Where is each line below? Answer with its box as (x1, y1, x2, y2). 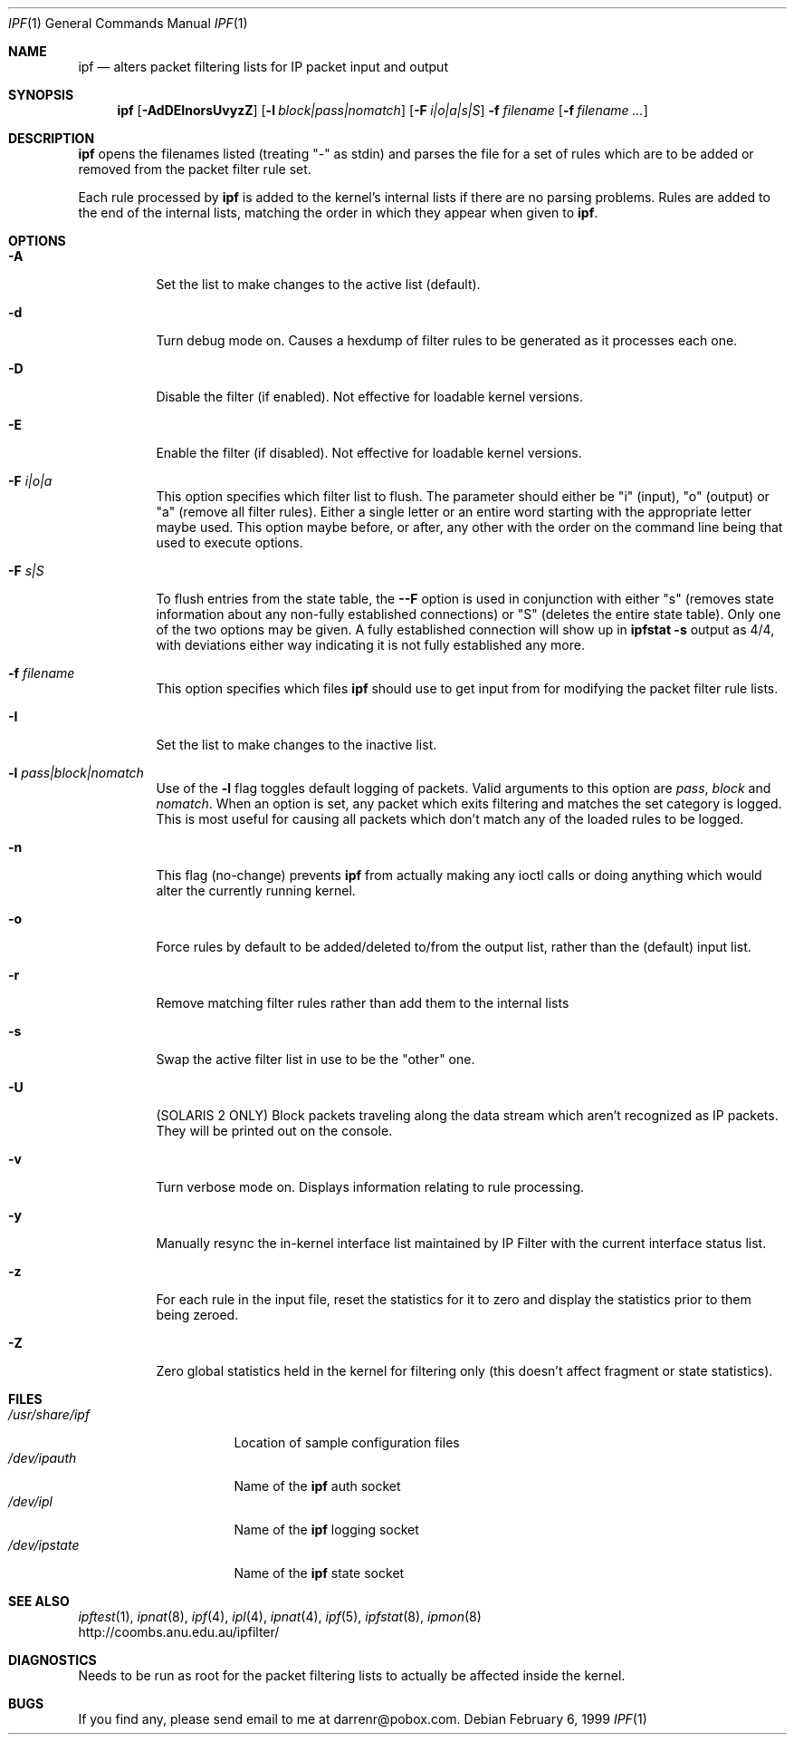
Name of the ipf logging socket (234, 1522, 419, 1537)
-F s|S (8, 563, 44, 578)
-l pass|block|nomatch (8, 765, 144, 780)
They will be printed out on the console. (156, 1123, 393, 1138)
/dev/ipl (8, 1494, 53, 1509)
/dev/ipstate (8, 1537, 80, 1553)
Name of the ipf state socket (234, 1565, 405, 1581)
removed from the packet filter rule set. (78, 161, 311, 177)
